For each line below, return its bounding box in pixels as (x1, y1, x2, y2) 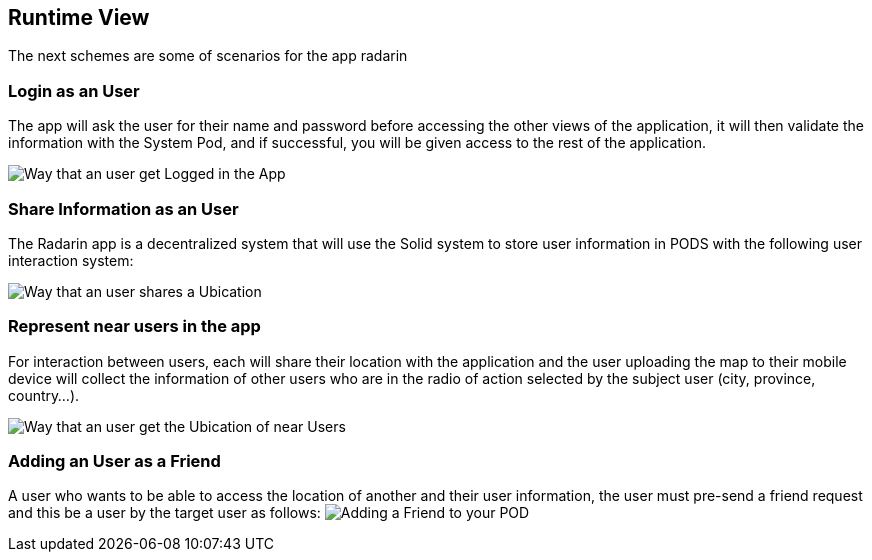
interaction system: (8, 251, 134, 269)
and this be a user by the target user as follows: (8, 504, 321, 522)
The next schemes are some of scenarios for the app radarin (8, 47, 408, 65)
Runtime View (8, 5, 150, 30)
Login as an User (8, 80, 140, 101)
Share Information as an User (8, 198, 239, 219)
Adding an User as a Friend (8, 451, 221, 472)
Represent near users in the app (8, 316, 261, 337)
